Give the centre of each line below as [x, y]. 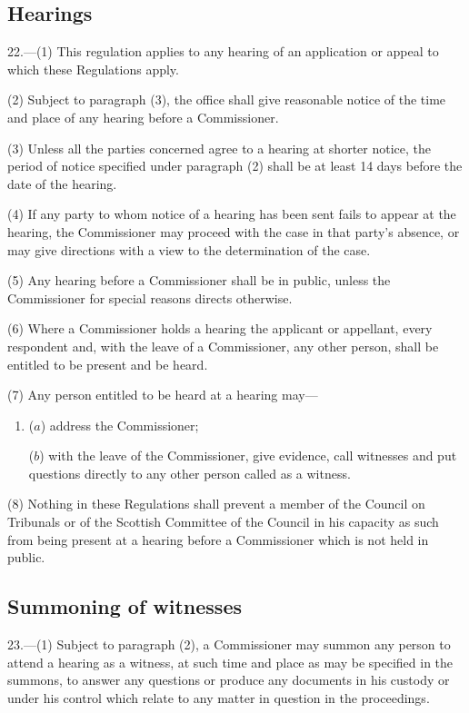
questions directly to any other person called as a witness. [190, 473]
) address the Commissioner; [120, 425]
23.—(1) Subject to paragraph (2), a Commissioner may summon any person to [229, 644]
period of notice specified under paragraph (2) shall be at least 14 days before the [235, 166]
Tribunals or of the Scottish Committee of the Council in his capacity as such [223, 522]
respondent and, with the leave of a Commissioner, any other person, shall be [223, 346]
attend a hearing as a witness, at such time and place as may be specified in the [230, 662]
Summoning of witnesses [125, 606]
